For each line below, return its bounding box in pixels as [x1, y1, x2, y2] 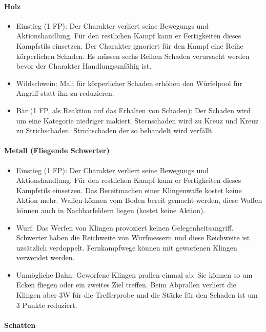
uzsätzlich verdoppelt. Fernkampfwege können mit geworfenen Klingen [16, 242, 237, 253]
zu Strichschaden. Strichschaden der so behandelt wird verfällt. [16, 125, 214, 136]
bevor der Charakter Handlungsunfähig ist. [16, 60, 152, 71]
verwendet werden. [16, 252, 75, 263]
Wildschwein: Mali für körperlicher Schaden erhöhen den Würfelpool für [16, 77, 242, 88]
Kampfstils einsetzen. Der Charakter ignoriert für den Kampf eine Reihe [16, 40, 243, 51]
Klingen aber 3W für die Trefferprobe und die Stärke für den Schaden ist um [16, 289, 258, 300]
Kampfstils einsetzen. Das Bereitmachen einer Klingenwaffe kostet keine [16, 184, 242, 195]
